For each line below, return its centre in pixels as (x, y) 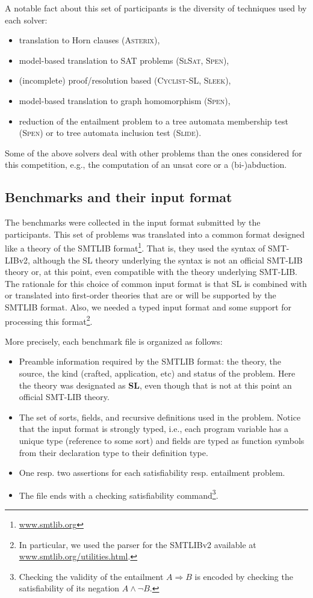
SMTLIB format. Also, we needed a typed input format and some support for (148, 307)
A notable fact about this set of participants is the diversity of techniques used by (156, 8)
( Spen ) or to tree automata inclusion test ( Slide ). (110, 133)
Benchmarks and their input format (119, 197)
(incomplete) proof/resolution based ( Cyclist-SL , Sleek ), (125, 80)
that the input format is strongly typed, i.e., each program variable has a (154, 429)
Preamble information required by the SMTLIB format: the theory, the (150, 361)
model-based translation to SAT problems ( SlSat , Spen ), (124, 60)
